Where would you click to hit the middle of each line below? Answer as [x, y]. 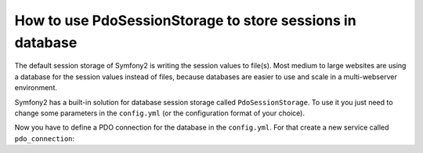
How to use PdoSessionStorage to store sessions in [185, 20]
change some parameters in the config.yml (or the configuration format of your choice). [160, 113]
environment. [36, 88]
